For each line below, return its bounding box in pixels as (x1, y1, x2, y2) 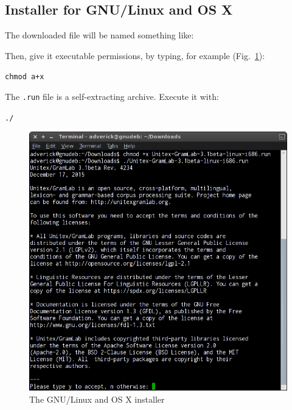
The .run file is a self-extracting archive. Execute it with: (5, 90, 219, 103)
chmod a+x (5, 72, 44, 82)
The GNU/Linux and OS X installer (29, 392, 165, 405)
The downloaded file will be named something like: (5, 29, 194, 41)
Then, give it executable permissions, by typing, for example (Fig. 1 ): (5, 49, 265, 62)
